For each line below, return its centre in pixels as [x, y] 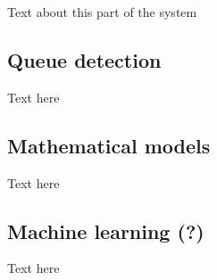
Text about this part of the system [102, 12]
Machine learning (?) [106, 231]
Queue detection [84, 59]
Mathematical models [109, 145]
